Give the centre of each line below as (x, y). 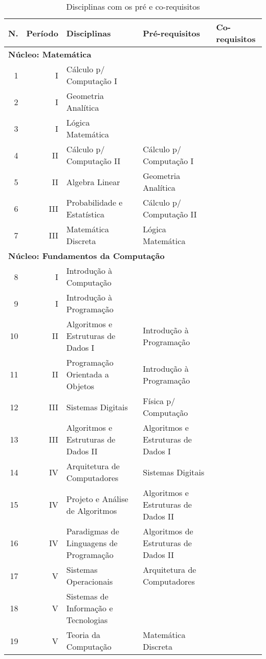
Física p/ (159, 401)
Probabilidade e (94, 202)
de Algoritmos (92, 510)
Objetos (80, 386)
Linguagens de (92, 543)
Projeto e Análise (97, 498)
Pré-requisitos (172, 33)
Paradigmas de (93, 531)
